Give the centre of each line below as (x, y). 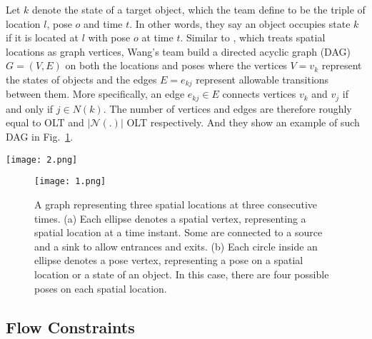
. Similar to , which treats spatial (253, 37)
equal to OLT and (45, 122)
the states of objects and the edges (81, 79)
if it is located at (42, 37)
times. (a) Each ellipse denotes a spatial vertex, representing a (170, 218)
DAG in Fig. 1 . (40, 137)
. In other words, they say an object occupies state (240, 23)
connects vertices (259, 94)
